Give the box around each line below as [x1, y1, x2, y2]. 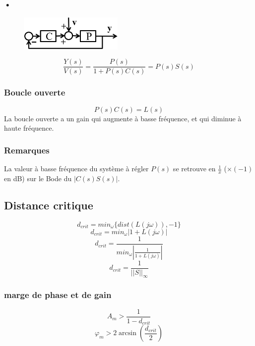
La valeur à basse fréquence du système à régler [4, 163, 149, 174]
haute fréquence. [4, 123, 54, 133]
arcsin [119, 330, 136, 337]
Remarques [4, 144, 50, 156]
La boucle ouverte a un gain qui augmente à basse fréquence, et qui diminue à [4, 113, 242, 123]
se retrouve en [173, 163, 216, 174]
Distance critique [4, 197, 93, 212]
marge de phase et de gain [4, 289, 112, 301]
